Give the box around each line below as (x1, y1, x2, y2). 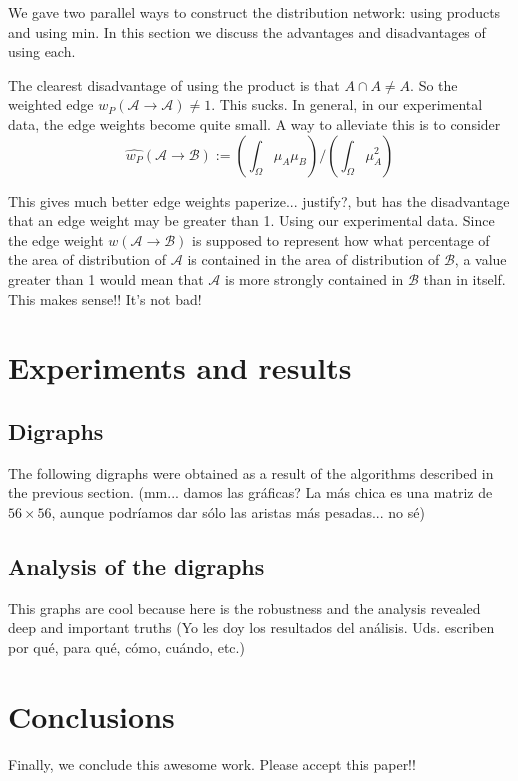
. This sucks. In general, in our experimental (211, 94, 483, 115)
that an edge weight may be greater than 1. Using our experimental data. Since (8, 210, 495, 231)
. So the (410, 74, 458, 95)
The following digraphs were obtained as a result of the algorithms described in (8, 462, 494, 483)
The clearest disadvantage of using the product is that (8, 74, 340, 95)
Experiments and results (8, 347, 352, 388)
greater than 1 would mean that (8, 268, 204, 289)
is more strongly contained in (225, 268, 404, 289)
